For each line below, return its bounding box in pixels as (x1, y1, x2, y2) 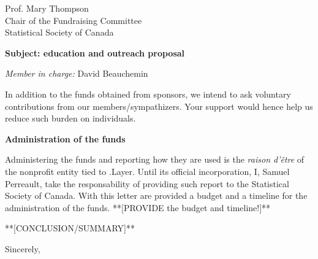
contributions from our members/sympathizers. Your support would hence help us (5, 99, 313, 112)
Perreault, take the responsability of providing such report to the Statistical (5, 177, 289, 190)
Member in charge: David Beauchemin (5, 67, 148, 80)
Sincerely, (5, 242, 40, 255)
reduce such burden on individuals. (5, 112, 136, 125)
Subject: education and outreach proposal (5, 46, 185, 59)
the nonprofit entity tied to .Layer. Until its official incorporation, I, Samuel (5, 164, 290, 177)
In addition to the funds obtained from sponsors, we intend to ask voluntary (5, 87, 291, 100)
